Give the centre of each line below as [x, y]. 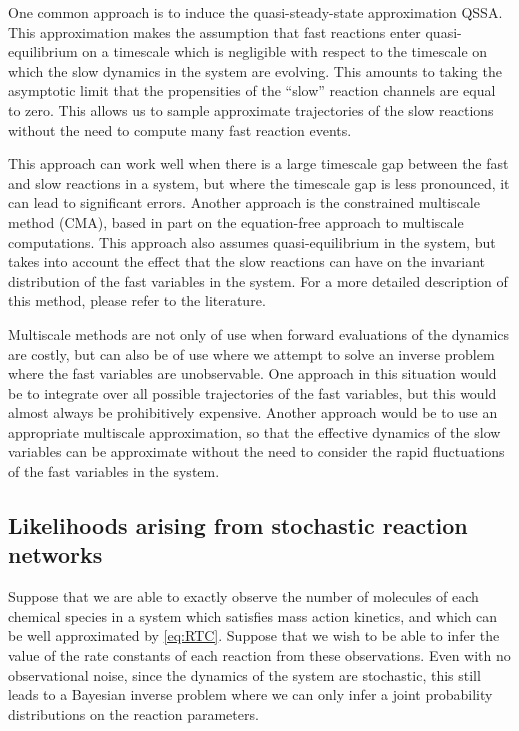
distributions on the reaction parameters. [133, 713]
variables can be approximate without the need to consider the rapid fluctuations [256, 451]
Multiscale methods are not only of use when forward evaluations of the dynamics [259, 333]
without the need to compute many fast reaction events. [180, 129]
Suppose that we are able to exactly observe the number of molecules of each [243, 596]
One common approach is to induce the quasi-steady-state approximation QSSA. [255, 12]
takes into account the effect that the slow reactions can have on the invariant [247, 261]
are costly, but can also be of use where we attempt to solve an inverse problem [251, 353]
